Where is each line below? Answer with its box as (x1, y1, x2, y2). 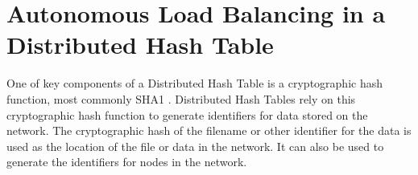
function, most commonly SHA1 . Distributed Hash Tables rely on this (6, 90, 356, 107)
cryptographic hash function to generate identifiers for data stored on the (6, 106, 368, 123)
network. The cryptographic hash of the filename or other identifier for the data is (6, 122, 412, 139)
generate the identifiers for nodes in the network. (6, 153, 247, 170)
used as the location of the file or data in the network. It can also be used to (6, 137, 384, 154)
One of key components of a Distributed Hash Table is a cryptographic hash (6, 75, 383, 92)
